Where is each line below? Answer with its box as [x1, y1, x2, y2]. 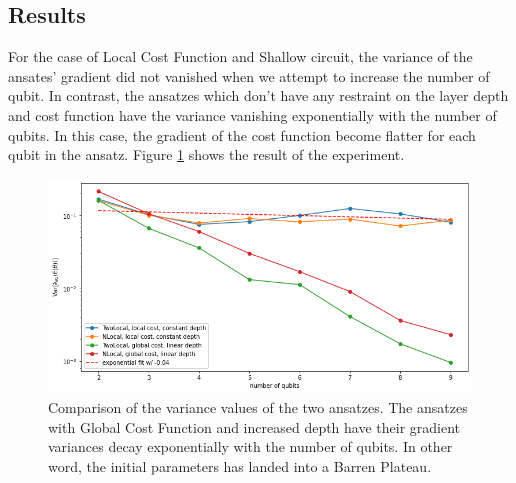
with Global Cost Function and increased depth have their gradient [48, 416, 461, 437]
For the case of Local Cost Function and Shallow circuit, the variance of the [8, 46, 473, 67]
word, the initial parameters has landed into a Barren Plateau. [48, 455, 432, 476]
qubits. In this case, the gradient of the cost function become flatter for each [8, 124, 476, 145]
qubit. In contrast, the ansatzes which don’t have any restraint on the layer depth [8, 85, 509, 106]
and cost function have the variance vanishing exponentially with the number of [8, 104, 497, 125]
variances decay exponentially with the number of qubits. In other [48, 436, 453, 457]
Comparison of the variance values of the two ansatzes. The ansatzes [48, 396, 468, 417]
